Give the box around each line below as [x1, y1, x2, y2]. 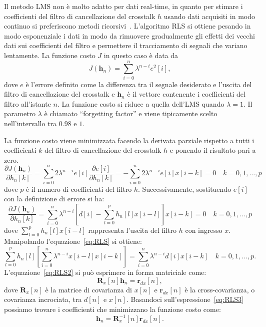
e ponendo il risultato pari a [169, 145, 256, 155]
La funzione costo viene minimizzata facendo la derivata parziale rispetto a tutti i [4, 135, 254, 145]
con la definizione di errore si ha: [4, 193, 104, 204]
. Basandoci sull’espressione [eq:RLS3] [126, 294, 243, 304]
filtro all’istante [4, 98, 51, 109]
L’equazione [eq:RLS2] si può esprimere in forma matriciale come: [4, 267, 206, 277]
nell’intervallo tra [4, 118, 57, 129]
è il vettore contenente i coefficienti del [127, 89, 245, 99]
